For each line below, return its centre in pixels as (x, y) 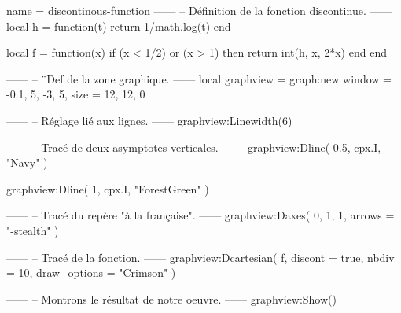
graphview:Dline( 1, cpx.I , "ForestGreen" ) (108, 188)
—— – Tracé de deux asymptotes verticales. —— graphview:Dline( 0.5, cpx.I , (194, 147)
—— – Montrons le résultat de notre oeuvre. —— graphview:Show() (171, 298)
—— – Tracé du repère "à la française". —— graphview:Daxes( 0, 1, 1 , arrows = (200, 215)
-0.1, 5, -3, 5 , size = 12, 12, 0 (76, 94)
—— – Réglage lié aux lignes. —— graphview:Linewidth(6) (149, 120)
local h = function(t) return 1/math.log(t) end (119, 26)
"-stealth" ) (33, 230)
